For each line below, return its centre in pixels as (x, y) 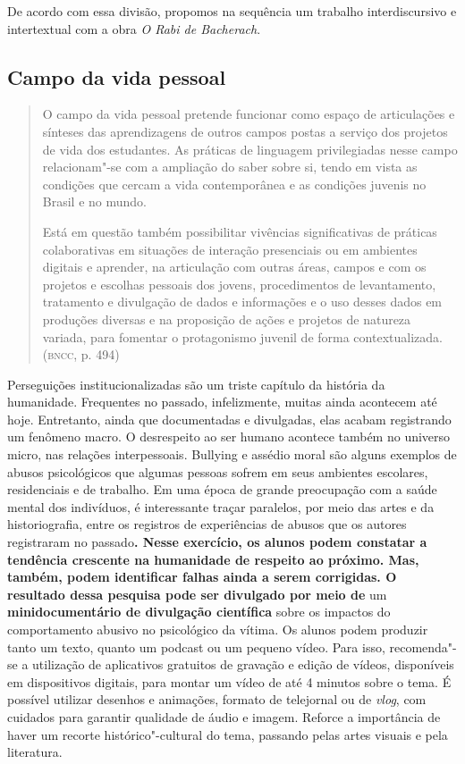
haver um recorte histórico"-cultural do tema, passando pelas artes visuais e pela (228, 734)
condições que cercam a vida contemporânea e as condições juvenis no (234, 184)
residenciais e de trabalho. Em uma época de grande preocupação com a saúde (222, 489)
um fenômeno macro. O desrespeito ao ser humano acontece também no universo (229, 437)
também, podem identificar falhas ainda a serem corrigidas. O (202, 577)
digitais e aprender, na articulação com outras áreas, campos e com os (234, 267)
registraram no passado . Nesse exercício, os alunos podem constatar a (217, 542)
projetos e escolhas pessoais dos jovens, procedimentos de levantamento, (239, 284)
